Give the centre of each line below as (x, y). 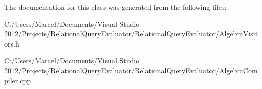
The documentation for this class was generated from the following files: (115, 7)
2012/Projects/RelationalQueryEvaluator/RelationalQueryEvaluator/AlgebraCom (131, 70)
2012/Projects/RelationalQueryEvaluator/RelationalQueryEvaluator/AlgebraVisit (131, 34)
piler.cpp (17, 80)
